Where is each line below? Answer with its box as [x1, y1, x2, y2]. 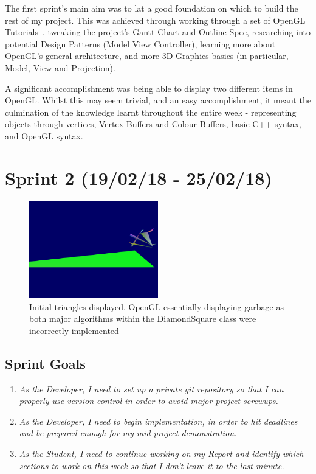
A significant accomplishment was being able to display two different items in [5, 82, 293, 94]
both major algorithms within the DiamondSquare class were [29, 312, 256, 325]
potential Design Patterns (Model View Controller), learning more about [5, 37, 276, 50]
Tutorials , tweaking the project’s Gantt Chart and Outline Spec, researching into [5, 26, 311, 38]
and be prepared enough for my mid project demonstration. [19, 427, 237, 439]
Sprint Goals [5, 354, 86, 372]
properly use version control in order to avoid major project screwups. [19, 394, 278, 407]
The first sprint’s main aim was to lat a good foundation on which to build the [5, 2, 298, 14]
